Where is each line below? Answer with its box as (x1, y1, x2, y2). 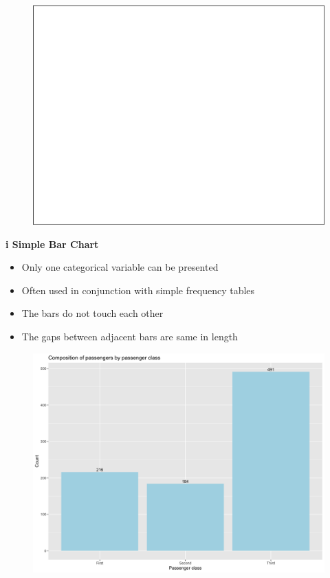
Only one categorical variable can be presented (21, 260, 219, 274)
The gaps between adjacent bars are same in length (21, 329, 238, 343)
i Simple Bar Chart (5, 236, 99, 251)
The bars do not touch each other (21, 306, 164, 320)
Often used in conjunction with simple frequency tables (21, 282, 255, 297)
